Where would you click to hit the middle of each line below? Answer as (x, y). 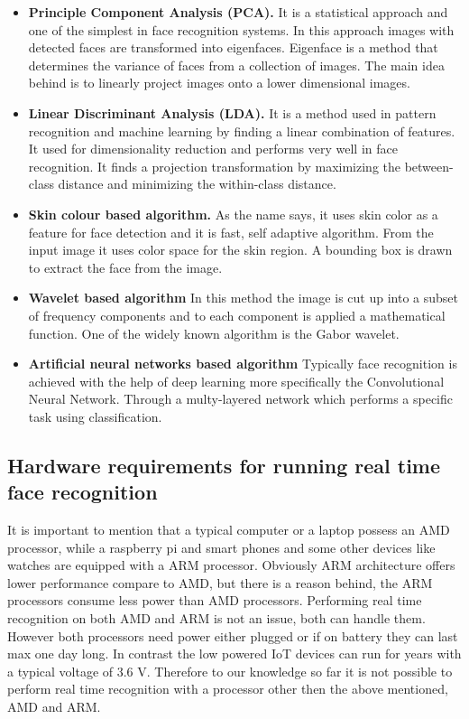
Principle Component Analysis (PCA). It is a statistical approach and (238, 12)
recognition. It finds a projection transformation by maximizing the (214, 166)
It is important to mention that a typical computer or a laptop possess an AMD (229, 530)
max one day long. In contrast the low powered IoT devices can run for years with (234, 654)
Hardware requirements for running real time (224, 465)
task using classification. (95, 416)
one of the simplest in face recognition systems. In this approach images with (241, 29)
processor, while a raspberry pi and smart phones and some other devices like (221, 547)
